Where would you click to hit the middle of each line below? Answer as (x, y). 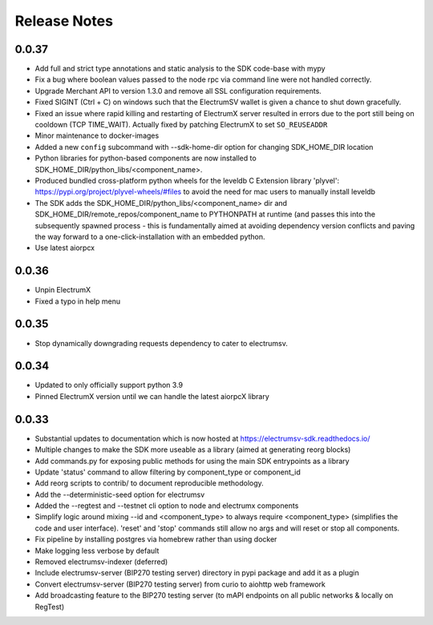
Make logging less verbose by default (97, 550)
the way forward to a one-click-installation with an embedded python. (150, 236)
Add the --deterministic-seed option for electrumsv (120, 494)
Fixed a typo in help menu (77, 301)
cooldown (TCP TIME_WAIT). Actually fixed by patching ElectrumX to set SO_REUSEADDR (181, 125)
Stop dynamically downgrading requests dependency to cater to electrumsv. (161, 343)
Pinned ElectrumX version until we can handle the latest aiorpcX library (152, 396)
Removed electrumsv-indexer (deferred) (101, 562)
